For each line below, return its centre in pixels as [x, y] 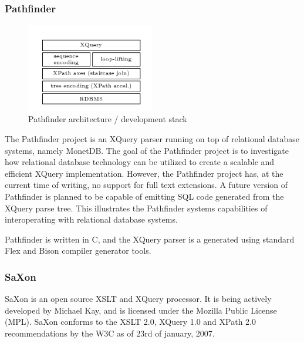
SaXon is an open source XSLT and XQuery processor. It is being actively [138, 299]
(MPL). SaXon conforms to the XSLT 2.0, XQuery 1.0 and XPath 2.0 [130, 322]
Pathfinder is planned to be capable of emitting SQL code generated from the [144, 196]
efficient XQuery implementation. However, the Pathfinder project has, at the [144, 173]
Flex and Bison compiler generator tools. [78, 250]
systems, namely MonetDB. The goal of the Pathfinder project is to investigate [147, 150]
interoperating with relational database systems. [91, 219]
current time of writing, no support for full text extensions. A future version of [146, 185]
